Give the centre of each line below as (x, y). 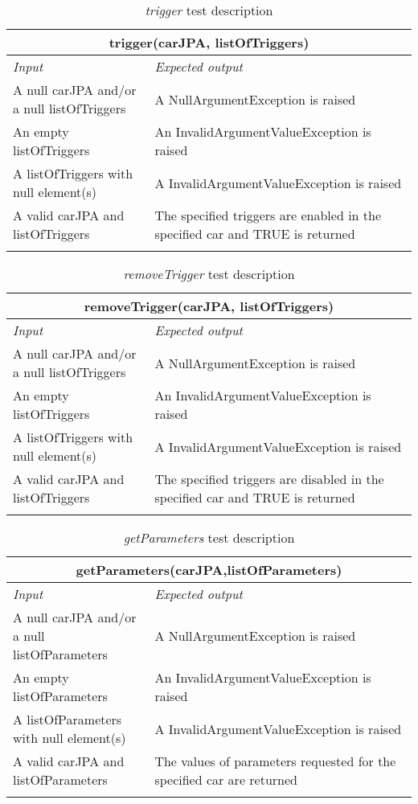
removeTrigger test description (209, 274)
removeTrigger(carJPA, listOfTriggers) (209, 306)
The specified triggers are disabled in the (269, 479)
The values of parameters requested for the (275, 761)
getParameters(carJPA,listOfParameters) (209, 570)
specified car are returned (226, 779)
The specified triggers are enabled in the (268, 215)
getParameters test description (209, 537)
